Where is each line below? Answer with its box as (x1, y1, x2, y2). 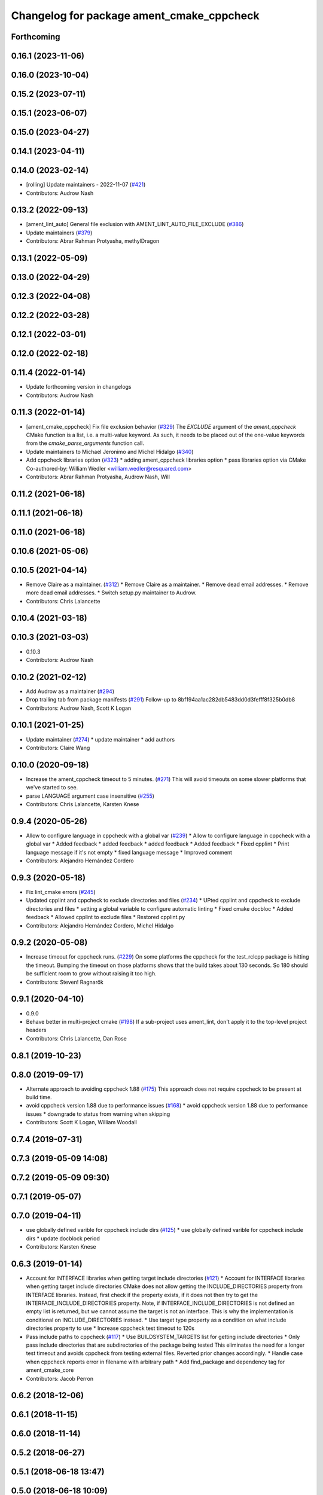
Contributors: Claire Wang (26, 744, 90, 751)
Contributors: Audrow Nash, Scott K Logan (26, 704, 132, 712)
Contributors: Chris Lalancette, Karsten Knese (26, 801, 139, 808)
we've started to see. (26, 784, 78, 791)
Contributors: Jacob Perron (26, 1375, 94, 1382)
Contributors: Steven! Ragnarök (26, 978, 104, 986)
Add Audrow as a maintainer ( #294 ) (26, 688, 115, 695)
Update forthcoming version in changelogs (26, 383, 132, 390)
